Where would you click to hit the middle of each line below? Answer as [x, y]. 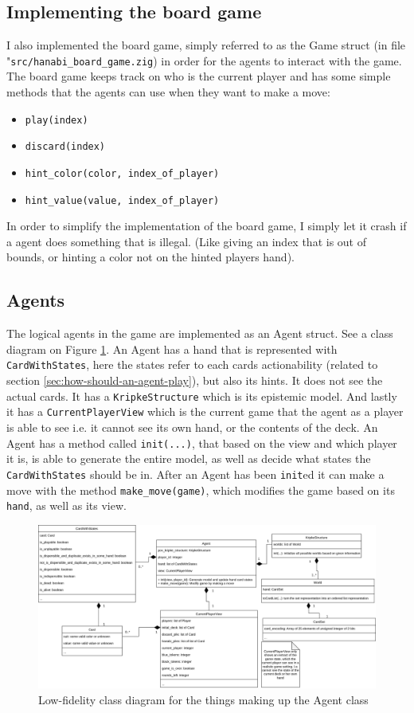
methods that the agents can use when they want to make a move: [168, 92]
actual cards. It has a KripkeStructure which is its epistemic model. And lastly [202, 396]
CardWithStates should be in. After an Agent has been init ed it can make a [195, 474]
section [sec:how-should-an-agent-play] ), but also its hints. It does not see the [195, 380]
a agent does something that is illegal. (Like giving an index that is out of [187, 241]
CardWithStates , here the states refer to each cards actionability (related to [192, 364]
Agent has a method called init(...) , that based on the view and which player [202, 443]
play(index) [57, 120]
